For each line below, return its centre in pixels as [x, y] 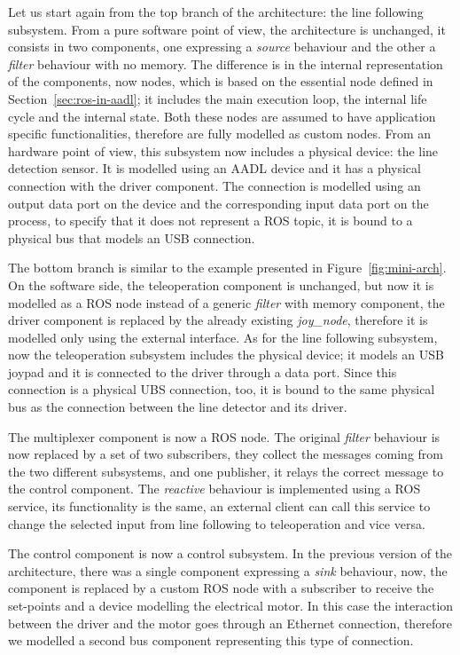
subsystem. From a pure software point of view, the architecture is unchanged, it [227, 29]
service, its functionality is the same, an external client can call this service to [219, 506]
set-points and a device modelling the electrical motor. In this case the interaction [231, 605]
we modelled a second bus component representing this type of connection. [211, 640]
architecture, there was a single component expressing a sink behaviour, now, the [228, 570]
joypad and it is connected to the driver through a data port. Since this [203, 371]
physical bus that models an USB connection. [132, 237]
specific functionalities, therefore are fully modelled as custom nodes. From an [220, 134]
